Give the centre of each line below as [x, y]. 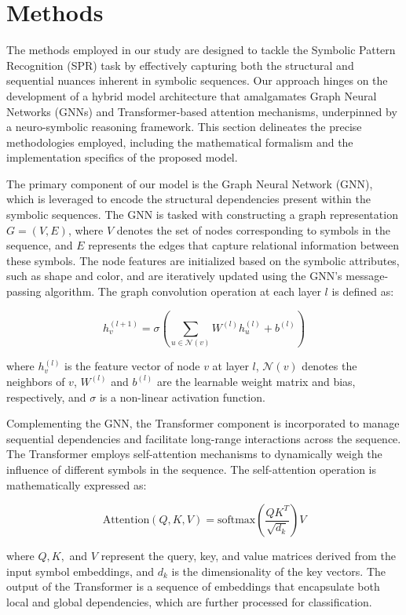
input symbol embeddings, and [80, 571]
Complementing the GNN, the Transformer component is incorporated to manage [203, 423]
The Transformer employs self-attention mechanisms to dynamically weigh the [194, 454]
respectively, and [46, 397]
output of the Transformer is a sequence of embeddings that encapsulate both [193, 586]
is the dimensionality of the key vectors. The [278, 571]
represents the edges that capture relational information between [244, 245]
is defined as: [363, 291]
